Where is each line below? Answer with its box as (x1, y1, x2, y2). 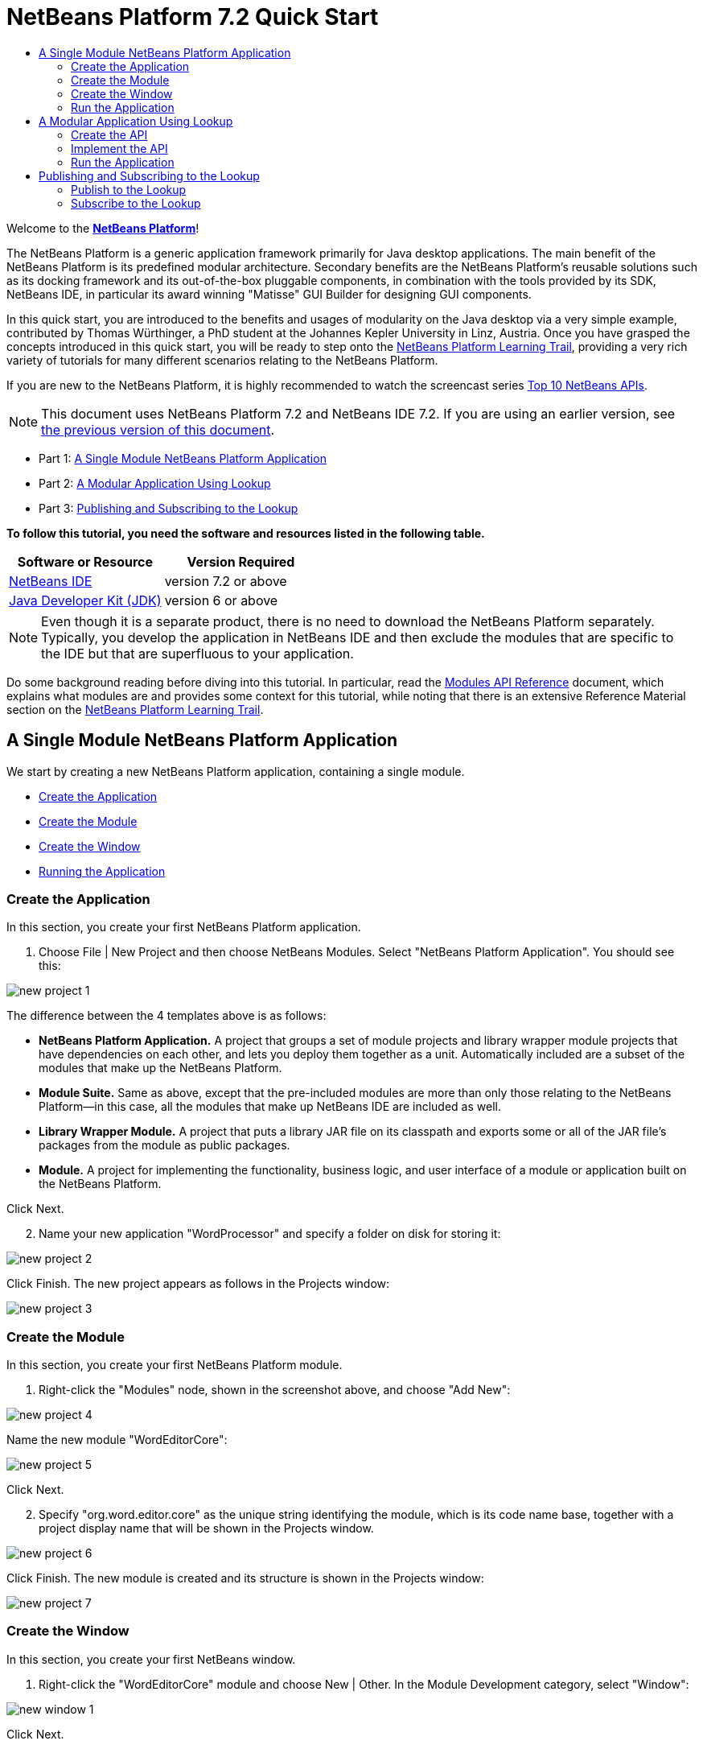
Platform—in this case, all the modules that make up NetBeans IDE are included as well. (39, 1099, 501, 1114)
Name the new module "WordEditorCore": (6, 1433, 228, 1447)
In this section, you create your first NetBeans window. (6, 1652, 296, 1666)
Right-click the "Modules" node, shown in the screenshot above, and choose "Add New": (39, 1383, 511, 1397)
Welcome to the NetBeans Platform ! (6, 221, 199, 235)
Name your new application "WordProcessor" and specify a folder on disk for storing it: (39, 1227, 501, 1241)
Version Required (187, 553, 295, 570)
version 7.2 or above (164, 572, 287, 589)
